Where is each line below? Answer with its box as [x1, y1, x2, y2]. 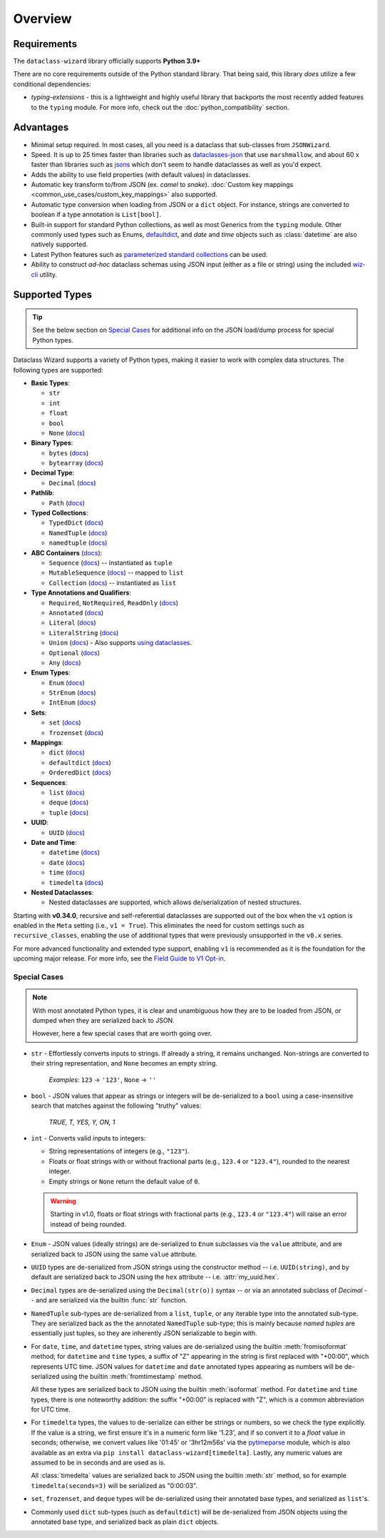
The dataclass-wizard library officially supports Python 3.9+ [13, 57, 201, 66]
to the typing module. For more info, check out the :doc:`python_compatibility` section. [31, 103, 289, 111]
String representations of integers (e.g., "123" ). [48, 1147, 190, 1155]
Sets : [31, 708, 47, 717]
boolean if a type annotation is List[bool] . [31, 211, 162, 219]
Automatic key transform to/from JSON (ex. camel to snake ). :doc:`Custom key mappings [31, 181, 294, 189]
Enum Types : [31, 668, 71, 677]
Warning [50, 1197, 76, 1205]
